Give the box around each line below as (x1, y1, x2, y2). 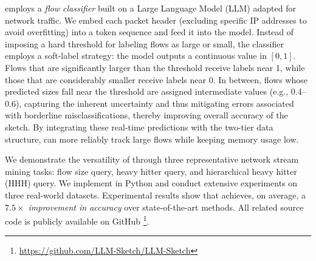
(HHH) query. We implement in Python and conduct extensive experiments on (5, 177, 298, 189)
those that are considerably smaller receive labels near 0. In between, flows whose (5, 73, 307, 86)
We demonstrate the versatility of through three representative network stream (5, 153, 299, 166)
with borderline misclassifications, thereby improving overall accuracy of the (5, 109, 288, 121)
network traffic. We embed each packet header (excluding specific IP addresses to (5, 13, 307, 26)
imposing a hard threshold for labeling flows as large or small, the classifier (5, 37, 284, 50)
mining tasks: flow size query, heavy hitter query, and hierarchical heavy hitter (5, 164, 297, 177)
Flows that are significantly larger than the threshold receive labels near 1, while (5, 61, 305, 73)
